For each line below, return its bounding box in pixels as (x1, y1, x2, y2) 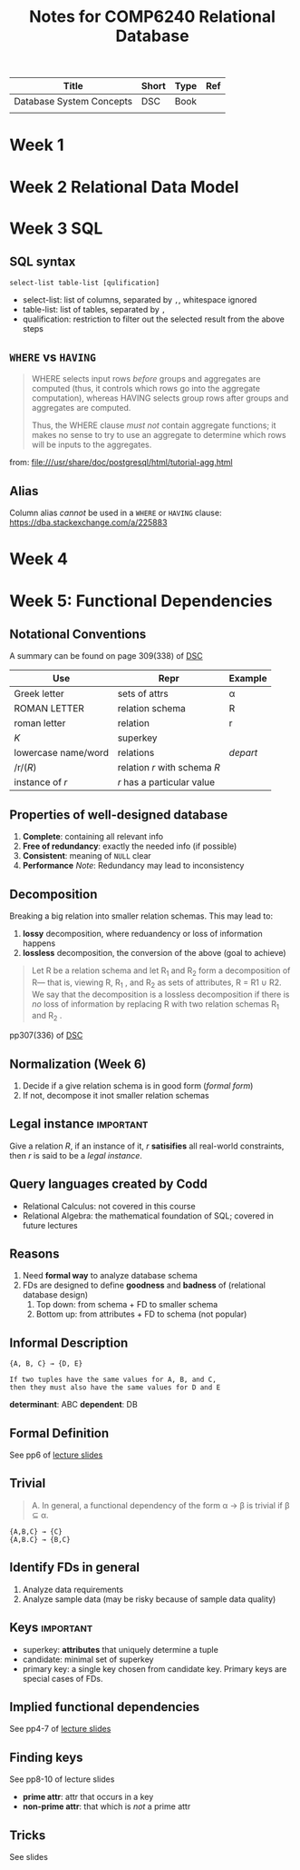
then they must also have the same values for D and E (9, 1383, 221, 1392)
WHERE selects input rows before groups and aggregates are (31, 373, 261, 384)
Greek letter (14, 688, 65, 701)
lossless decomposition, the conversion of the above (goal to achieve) (22, 948, 287, 958)
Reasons (9, 1247, 60, 1262)
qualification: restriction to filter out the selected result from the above (22, 313, 285, 324)
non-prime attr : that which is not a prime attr (22, 1801, 191, 1812)
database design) (22, 1289, 89, 1300)
